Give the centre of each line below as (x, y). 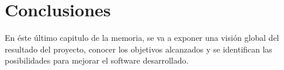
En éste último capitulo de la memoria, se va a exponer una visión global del (142, 38)
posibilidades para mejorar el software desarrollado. (97, 60)
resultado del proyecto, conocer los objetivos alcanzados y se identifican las (138, 49)
